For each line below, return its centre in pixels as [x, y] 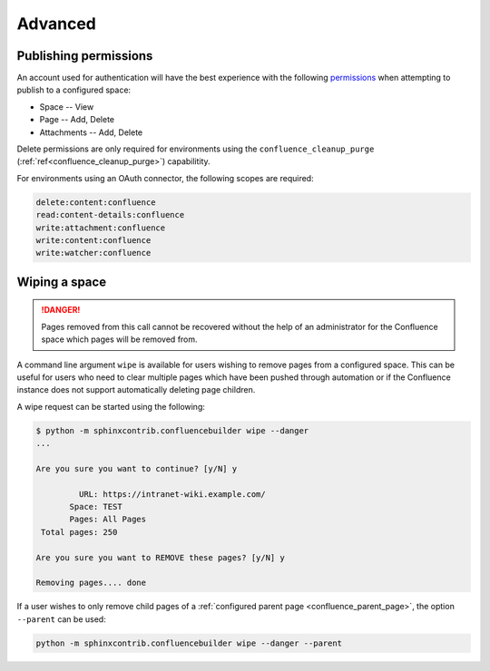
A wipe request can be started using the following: [111, 406]
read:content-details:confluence [110, 215]
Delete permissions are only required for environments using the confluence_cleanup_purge [196, 149]
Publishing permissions [85, 56]
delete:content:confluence [96, 202]
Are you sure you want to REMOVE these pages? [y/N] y [160, 557]
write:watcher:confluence [93, 253]
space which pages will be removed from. [120, 339]
